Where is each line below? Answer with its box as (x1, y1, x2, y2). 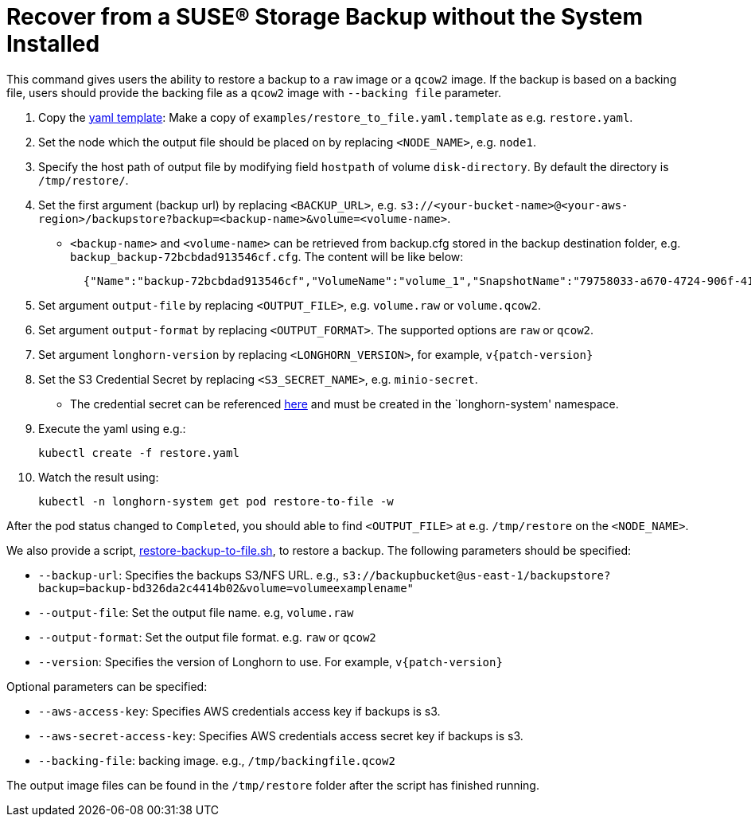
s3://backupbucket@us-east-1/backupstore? (342, 568, 611, 582)
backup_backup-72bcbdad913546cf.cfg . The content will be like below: (70, 249, 464, 263)
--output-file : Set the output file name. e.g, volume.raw (38, 605, 354, 619)
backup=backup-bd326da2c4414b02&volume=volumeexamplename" (38, 581, 414, 595)
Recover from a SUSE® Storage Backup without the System (6, 3, 644, 30)
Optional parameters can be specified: (6, 679, 208, 693)
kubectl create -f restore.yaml (38, 446, 239, 459)
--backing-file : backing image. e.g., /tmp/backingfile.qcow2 (38, 753, 395, 767)
